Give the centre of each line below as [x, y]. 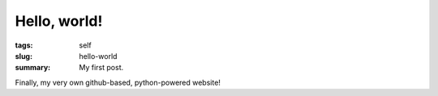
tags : [24, 45]
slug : [24, 56]
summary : [33, 68]
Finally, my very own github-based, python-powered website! [118, 82]
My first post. [101, 68]
